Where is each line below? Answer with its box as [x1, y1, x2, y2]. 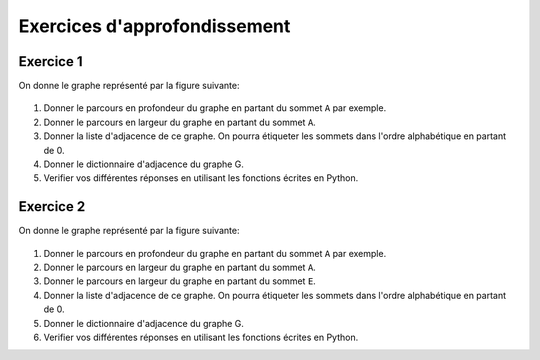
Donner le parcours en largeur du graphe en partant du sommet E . [43, 275, 317, 287]
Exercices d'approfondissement [18, 15, 291, 37]
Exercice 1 [18, 53, 84, 70]
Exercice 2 [18, 198, 86, 215]
